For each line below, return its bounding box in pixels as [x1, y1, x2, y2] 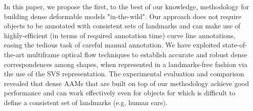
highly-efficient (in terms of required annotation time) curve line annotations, [4, 30, 236, 40]
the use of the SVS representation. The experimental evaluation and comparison [4, 68, 244, 79]
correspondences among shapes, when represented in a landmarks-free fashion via [4, 59, 248, 69]
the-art [4, 49, 25, 59]
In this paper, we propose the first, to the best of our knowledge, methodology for [4, 1, 250, 11]
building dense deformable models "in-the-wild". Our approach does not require [4, 11, 241, 21]
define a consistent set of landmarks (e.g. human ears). [4, 97, 168, 107]
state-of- [222, 40, 247, 50]
